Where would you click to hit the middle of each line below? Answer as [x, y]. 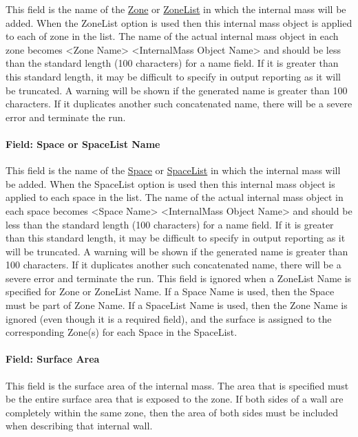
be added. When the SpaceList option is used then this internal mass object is [170, 183]
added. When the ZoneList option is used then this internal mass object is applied [179, 22]
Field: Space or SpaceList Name [83, 143]
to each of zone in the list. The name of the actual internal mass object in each [172, 36]
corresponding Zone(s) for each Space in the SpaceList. [122, 332]
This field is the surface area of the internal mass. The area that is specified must [177, 385]
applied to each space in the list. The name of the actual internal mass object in [175, 197]
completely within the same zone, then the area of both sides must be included [172, 412]
